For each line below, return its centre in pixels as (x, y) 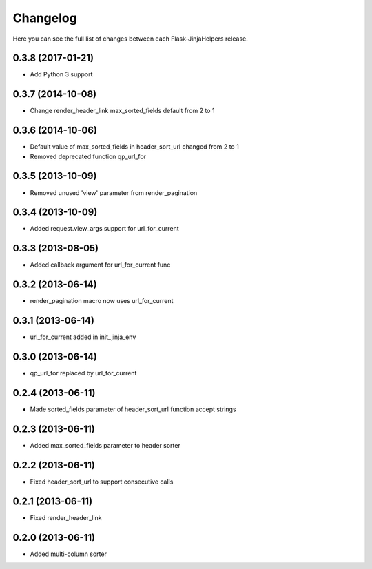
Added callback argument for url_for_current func (100, 265)
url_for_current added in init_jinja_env (83, 337)
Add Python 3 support (61, 74)
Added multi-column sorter (68, 554)
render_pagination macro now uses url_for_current (102, 301)
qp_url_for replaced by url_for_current (83, 373)
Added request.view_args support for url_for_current (104, 229)
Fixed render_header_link (66, 517)
